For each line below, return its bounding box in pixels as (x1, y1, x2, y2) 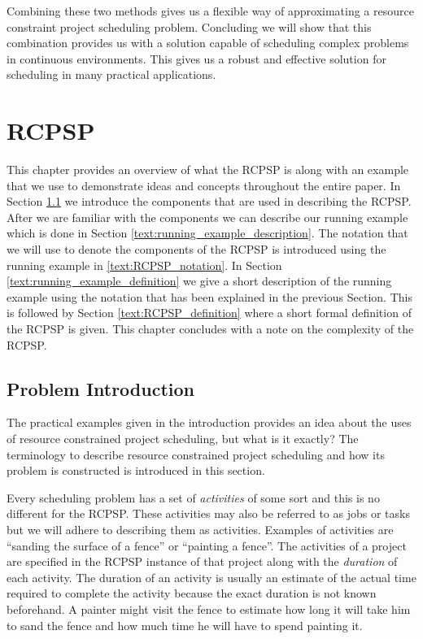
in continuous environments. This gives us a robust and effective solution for (7, 50, 386, 67)
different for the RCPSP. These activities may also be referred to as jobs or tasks (7, 505, 410, 522)
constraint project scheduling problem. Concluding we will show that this (7, 18, 372, 35)
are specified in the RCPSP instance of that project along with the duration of (7, 553, 398, 570)
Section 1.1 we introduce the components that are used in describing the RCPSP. (7, 193, 412, 210)
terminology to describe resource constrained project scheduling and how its (7, 446, 385, 463)
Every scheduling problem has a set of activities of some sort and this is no (7, 489, 380, 506)
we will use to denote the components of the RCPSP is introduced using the (7, 241, 386, 258)
